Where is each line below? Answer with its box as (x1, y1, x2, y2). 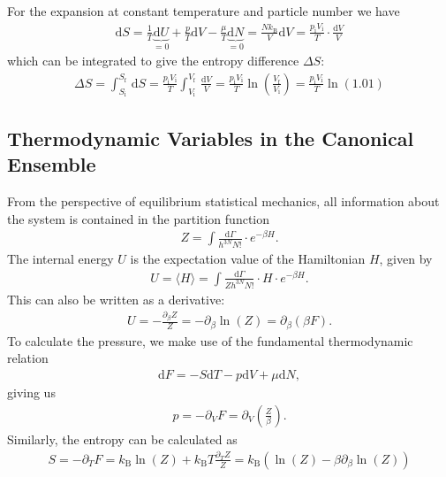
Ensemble (7, 150, 96, 178)
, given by (379, 250, 433, 268)
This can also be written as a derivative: (7, 289, 225, 308)
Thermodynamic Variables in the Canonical (7, 124, 414, 151)
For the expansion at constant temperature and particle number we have (7, 2, 400, 19)
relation (7, 349, 49, 367)
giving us (7, 382, 56, 401)
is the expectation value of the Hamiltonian (130, 250, 366, 268)
